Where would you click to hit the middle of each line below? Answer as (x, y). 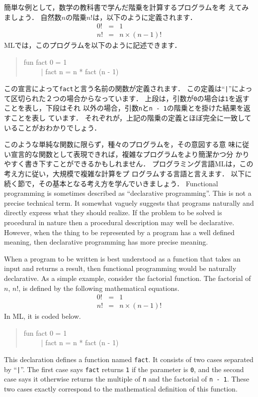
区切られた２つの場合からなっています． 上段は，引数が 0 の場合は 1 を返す (130, 98)
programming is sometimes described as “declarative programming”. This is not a (128, 193)
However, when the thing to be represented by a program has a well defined (119, 232)
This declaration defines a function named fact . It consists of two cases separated (129, 359)
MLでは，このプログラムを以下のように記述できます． (93, 45)
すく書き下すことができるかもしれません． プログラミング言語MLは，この (132, 164)
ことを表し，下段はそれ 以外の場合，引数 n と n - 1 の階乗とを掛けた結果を (124, 108)
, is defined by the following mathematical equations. (99, 288)
